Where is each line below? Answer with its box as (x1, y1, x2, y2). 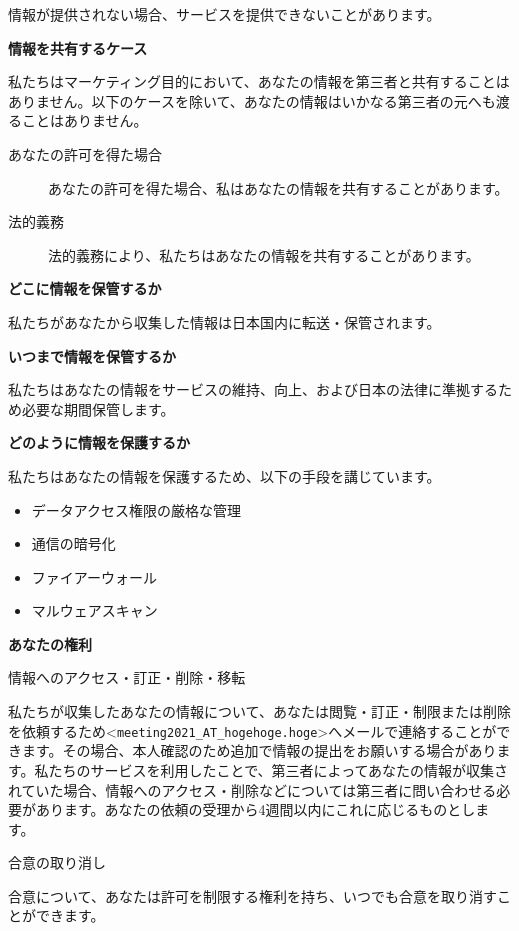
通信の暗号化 (31, 533, 116, 554)
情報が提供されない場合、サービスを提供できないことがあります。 (8, 4, 441, 24)
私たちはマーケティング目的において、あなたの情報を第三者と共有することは (8, 71, 510, 92)
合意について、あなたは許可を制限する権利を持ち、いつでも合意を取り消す (8, 885, 497, 906)
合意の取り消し (8, 852, 106, 873)
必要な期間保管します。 (21, 398, 175, 419)
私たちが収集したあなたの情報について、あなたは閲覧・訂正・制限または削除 (8, 701, 511, 722)
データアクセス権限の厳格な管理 (31, 499, 242, 520)
